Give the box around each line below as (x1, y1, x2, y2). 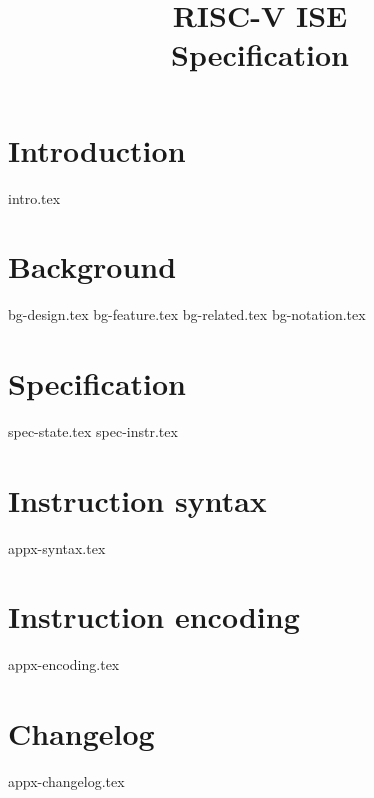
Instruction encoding (8, 596, 300, 637)
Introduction (8, 129, 186, 170)
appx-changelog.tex (8, 771, 125, 792)
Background (8, 246, 177, 287)
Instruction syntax (8, 479, 267, 520)
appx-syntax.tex (8, 537, 106, 558)
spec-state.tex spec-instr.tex (8, 420, 178, 441)
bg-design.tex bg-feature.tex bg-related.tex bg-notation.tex (8, 304, 366, 325)
